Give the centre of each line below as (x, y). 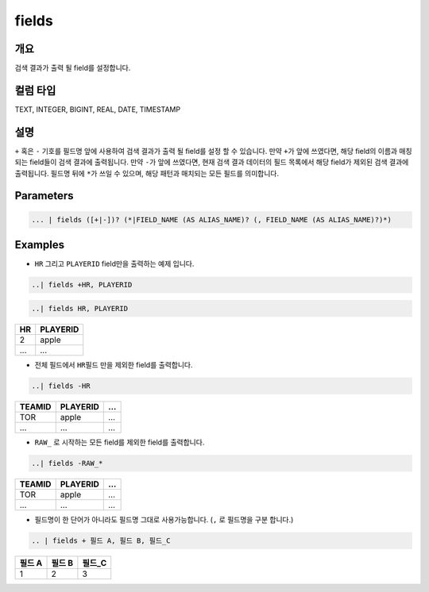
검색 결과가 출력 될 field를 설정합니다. (73, 68)
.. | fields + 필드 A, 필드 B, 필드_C (101, 540)
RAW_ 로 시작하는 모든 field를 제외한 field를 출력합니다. (120, 442)
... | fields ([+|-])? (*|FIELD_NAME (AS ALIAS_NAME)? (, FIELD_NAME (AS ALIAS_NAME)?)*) (212, 219)
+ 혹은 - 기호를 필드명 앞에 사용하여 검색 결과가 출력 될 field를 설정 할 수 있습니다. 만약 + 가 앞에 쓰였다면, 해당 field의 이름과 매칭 (213, 151)
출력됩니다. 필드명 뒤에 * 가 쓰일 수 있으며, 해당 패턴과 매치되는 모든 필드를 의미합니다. (147, 173)
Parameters (44, 196)
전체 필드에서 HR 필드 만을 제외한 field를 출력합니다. (114, 364)
